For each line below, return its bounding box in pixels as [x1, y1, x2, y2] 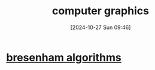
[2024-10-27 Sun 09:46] [70, 24, 131, 31]
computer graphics [51, 4, 150, 18]
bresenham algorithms [6, 50, 121, 64]
